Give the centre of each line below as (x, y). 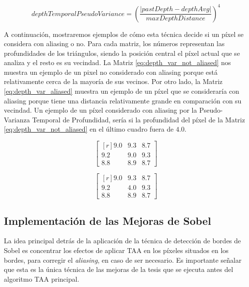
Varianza (17, 119)
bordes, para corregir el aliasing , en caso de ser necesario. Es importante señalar (123, 260)
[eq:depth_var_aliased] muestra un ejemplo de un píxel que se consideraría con (122, 91)
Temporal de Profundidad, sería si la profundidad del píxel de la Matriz (139, 119)
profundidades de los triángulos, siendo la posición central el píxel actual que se (122, 53)
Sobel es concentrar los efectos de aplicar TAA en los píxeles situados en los (116, 250)
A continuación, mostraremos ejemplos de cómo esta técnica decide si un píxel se (124, 34)
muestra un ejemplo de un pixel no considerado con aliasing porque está (111, 72)
